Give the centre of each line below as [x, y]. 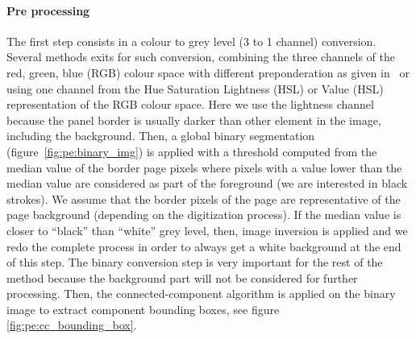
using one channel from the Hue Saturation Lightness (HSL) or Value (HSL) [195, 88]
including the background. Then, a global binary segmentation [161, 136]
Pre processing [48, 10]
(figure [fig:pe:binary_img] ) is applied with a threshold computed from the [192, 151]
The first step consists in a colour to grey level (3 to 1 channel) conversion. [191, 41]
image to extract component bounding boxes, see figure [143, 309]
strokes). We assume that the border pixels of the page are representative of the [204, 198]
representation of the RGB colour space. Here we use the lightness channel [190, 104]
